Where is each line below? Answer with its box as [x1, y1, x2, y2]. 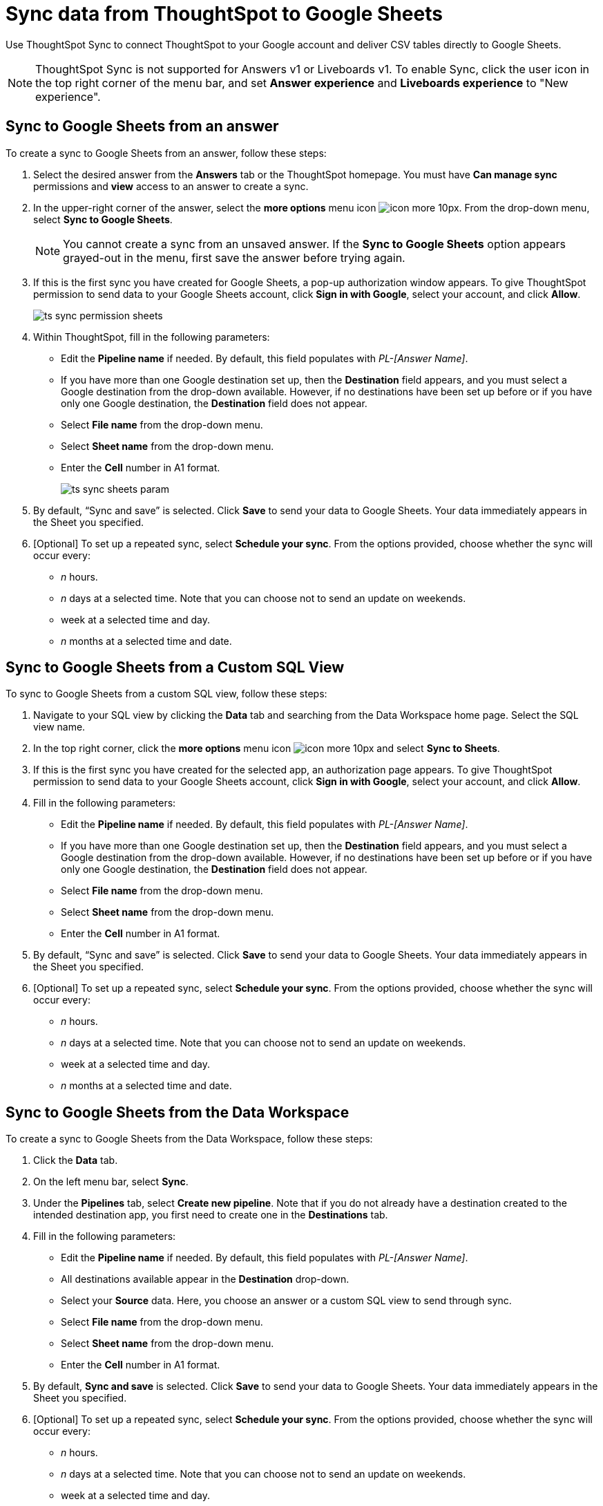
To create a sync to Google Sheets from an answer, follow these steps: [6, 147, 327, 159]
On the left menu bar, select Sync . [33, 1176, 189, 1188]
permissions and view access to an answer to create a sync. [33, 180, 309, 192]
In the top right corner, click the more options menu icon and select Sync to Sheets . [33, 742, 500, 755]
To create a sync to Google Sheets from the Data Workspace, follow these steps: [6, 1133, 373, 1145]
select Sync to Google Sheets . [33, 213, 173, 225]
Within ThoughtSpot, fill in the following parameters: [33, 330, 270, 343]
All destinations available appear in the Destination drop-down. [61, 1273, 350, 1286]
